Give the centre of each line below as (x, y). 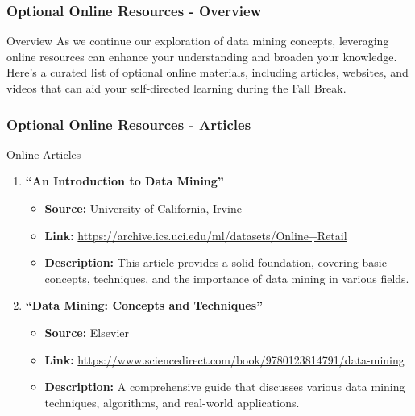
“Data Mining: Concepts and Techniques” (144, 305)
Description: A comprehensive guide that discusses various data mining (225, 387)
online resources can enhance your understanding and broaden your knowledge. (202, 56)
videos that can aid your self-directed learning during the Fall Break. (176, 88)
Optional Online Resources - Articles (129, 124)
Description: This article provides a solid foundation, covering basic (216, 262)
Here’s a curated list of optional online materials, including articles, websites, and (207, 72)
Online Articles (44, 154)
